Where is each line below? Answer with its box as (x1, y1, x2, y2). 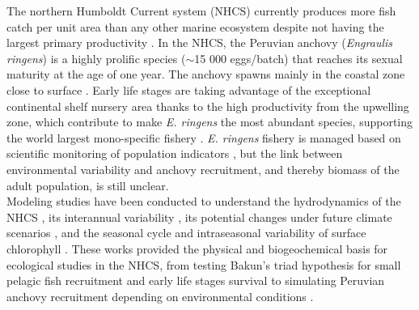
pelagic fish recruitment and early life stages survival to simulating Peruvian (6, 272, 385, 289)
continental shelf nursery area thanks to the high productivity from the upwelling (6, 97, 409, 114)
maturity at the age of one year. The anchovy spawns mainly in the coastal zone (6, 66, 405, 83)
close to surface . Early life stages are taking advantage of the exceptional (6, 81, 371, 98)
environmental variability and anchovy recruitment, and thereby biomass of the (6, 160, 400, 177)
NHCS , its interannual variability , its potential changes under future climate (6, 208, 392, 225)
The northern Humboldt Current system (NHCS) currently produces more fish (6, 2, 396, 19)
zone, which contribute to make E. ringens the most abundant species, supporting (6, 113, 413, 130)
